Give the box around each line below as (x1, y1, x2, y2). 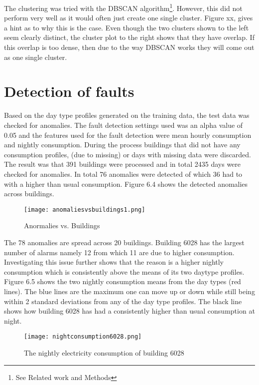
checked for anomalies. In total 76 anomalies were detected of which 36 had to (4, 168, 243, 179)
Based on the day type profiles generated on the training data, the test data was (4, 110, 250, 120)
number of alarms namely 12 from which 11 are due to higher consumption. (4, 247, 235, 257)
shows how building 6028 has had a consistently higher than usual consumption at (4, 306, 255, 316)
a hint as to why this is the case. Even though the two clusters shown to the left (4, 22, 249, 32)
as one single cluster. (4, 51, 67, 62)
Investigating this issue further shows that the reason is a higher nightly (4, 257, 224, 267)
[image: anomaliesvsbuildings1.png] (24, 206, 145, 213)
